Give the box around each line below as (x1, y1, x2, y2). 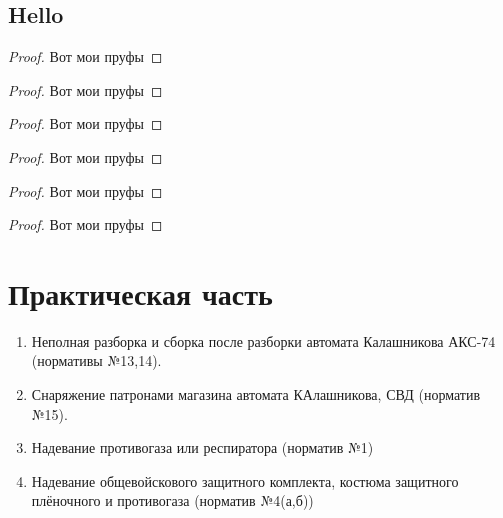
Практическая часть (8, 272, 273, 313)
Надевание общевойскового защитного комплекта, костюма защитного (31, 470, 459, 491)
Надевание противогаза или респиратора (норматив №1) (31, 437, 374, 458)
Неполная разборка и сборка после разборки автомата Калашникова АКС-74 (31, 330, 496, 351)
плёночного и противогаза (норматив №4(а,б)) (31, 490, 314, 511)
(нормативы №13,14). (31, 350, 162, 371)
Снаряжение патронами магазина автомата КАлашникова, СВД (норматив (31, 384, 481, 405)
